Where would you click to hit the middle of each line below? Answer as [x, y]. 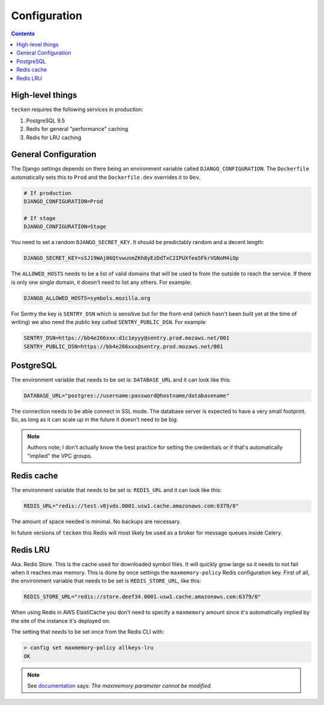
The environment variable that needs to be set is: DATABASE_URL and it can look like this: [121, 380]
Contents [23, 34]
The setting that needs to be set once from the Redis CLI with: [88, 632]
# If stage [40, 218]
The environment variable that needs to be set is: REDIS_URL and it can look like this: [116, 490]
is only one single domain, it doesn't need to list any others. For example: [101, 282]
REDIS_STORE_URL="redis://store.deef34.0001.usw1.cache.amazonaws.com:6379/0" [142, 597]
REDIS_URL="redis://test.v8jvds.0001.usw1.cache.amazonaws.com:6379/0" [131, 506]
